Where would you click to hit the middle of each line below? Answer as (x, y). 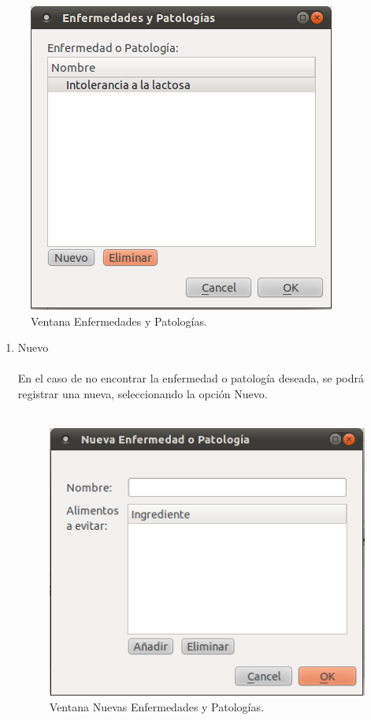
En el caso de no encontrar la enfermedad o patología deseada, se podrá (191, 378)
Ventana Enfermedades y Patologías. (119, 321)
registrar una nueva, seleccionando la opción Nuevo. (143, 393)
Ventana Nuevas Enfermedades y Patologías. (156, 706)
